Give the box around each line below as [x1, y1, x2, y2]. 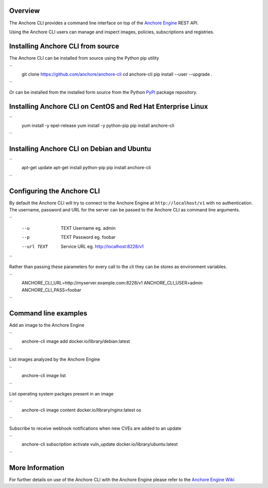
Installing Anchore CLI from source [9, 42, 119, 50]
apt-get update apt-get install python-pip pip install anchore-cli [21, 165, 151, 171]
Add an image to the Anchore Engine [9, 322, 84, 328]
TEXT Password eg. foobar [61, 234, 116, 240]
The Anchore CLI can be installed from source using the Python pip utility [9, 55, 159, 61]
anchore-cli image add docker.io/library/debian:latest [21, 338, 130, 344]
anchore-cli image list [21, 373, 67, 379]
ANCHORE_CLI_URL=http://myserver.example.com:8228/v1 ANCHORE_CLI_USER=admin [21, 280, 203, 286]
